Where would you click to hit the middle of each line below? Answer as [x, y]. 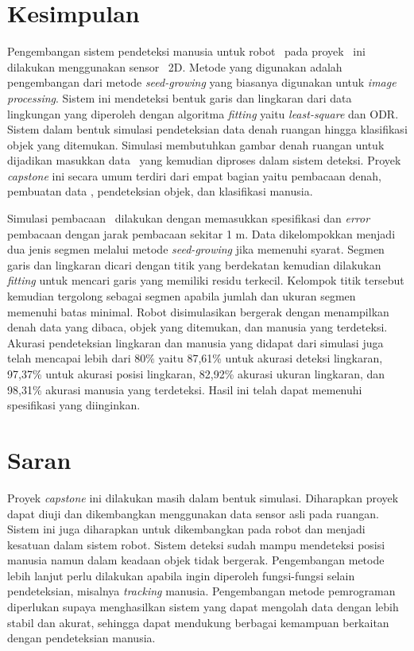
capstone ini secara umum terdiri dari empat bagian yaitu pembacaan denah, [194, 175]
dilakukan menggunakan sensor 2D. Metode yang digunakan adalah [175, 66]
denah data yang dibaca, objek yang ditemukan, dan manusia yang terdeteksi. [197, 327]
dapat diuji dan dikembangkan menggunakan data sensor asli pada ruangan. [193, 513]
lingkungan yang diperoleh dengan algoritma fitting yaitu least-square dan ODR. [203, 113]
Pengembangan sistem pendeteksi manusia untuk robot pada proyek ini [186, 51]
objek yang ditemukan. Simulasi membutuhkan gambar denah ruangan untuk [196, 144]
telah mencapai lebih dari [69, 358]
